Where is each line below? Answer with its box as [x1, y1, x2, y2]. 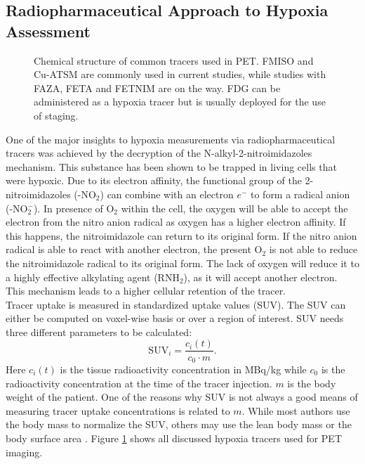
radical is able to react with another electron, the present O [6, 242, 263, 257]
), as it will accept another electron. [183, 269, 338, 284]
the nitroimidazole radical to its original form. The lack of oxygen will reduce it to [6, 255, 359, 270]
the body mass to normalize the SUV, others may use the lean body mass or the [6, 417, 352, 432]
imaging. [6, 444, 43, 459]
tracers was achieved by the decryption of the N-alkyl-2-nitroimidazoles [6, 146, 312, 160]
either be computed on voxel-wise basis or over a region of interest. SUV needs [6, 311, 344, 326]
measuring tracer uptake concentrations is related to [6, 403, 230, 418]
